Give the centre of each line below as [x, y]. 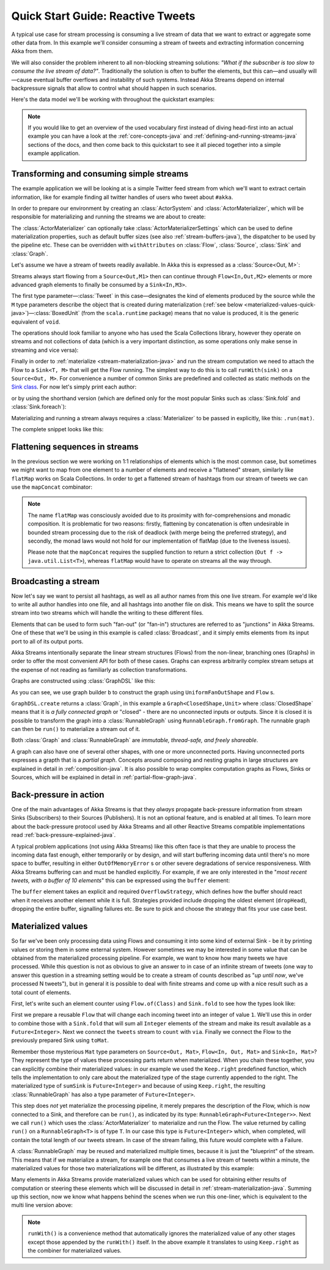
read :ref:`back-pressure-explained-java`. [64, 835]
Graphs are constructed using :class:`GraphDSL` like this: [83, 681]
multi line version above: [42, 1205]
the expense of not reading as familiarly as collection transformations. [99, 669]
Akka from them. [32, 51]
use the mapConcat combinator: [52, 487]
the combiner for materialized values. [75, 1250]
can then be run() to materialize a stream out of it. [76, 729]
